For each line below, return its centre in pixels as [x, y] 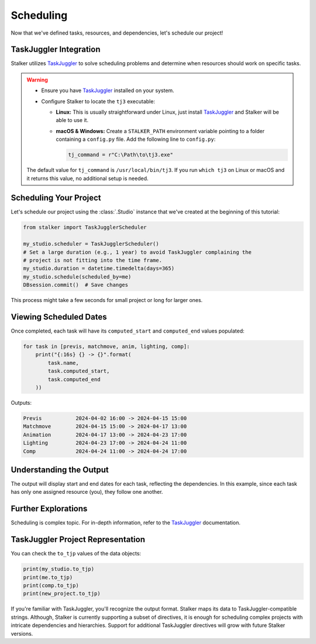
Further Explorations [49, 509]
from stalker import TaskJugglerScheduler [85, 228]
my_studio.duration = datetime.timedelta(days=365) [99, 269]
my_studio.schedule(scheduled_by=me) [77, 277]
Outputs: [21, 402]
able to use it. [72, 120]
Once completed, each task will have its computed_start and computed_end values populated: [128, 331]
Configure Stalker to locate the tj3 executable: [98, 101]
